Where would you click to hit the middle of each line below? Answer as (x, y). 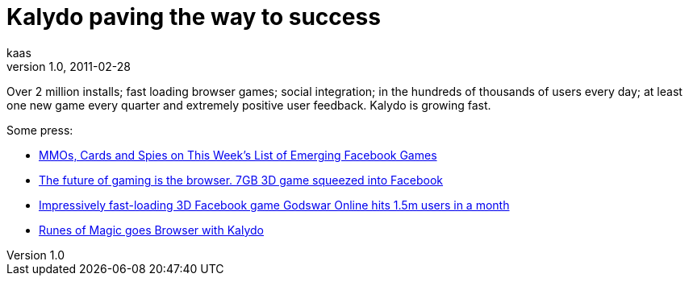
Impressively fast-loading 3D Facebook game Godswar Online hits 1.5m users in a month (274, 205)
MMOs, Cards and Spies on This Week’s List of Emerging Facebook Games (238, 155)
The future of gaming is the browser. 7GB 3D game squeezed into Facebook (241, 180)
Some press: (40, 130)
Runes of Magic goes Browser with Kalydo (151, 230)
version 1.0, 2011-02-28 (69, 66)
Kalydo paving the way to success (194, 17)
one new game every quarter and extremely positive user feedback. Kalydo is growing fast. (249, 105)
